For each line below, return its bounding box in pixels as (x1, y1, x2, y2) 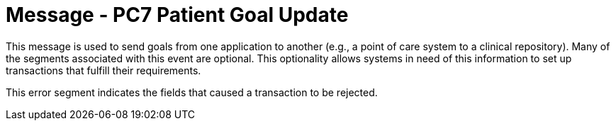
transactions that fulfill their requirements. (6, 64, 201, 76)
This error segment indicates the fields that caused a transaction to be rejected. (6, 86, 378, 98)
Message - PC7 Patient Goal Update (6, 3, 349, 27)
